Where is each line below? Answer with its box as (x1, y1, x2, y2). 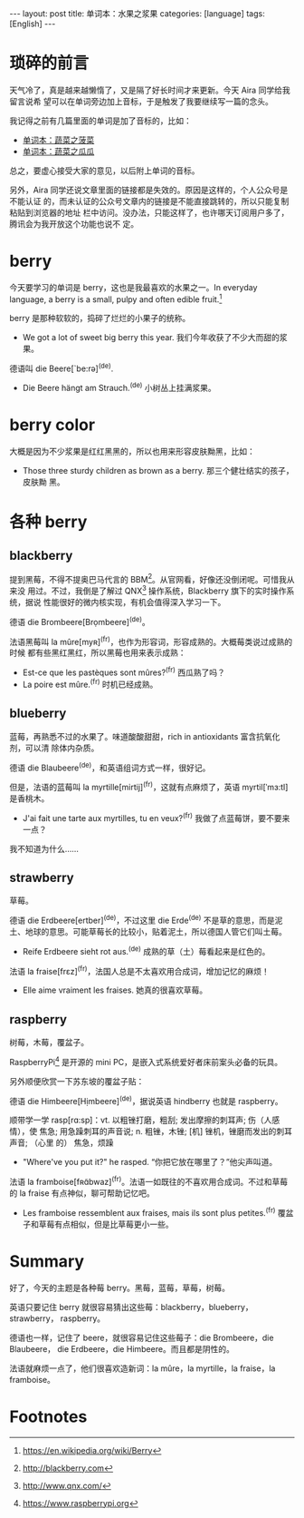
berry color (9, 415, 96, 436)
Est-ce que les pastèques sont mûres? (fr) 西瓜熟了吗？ (22, 665, 226, 678)
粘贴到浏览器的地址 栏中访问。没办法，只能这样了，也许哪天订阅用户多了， (9, 207, 290, 218)
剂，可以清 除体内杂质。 (9, 742, 100, 753)
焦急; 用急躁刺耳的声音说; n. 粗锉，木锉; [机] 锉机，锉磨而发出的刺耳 (39, 1126, 292, 1137)
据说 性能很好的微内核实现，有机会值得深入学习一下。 (24, 597, 226, 608)
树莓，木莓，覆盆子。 (9, 1037, 89, 1048)
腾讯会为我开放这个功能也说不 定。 (9, 218, 138, 229)
